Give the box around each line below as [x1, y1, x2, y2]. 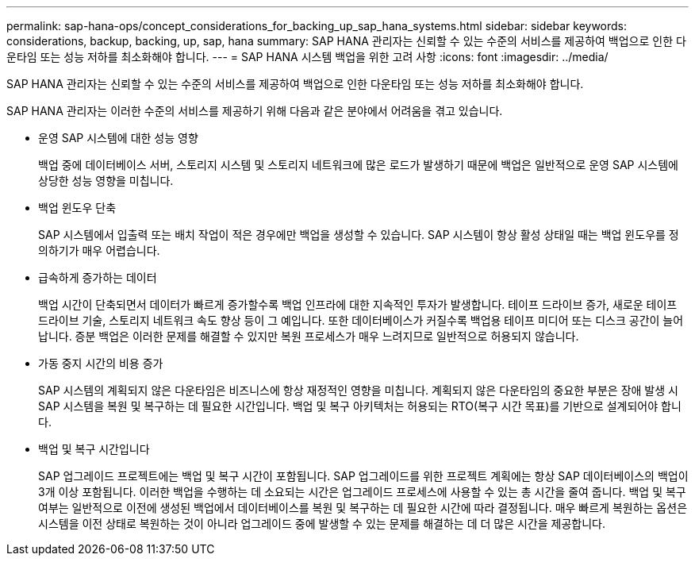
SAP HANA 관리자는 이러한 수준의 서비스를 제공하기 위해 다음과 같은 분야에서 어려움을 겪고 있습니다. [6, 104, 503, 117]
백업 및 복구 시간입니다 [38, 442, 150, 456]
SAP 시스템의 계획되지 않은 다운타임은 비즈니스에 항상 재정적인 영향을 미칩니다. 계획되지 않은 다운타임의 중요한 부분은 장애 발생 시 [38, 383, 678, 397]
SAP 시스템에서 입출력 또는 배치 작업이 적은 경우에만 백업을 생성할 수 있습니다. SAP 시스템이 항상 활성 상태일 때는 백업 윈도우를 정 [38, 228, 679, 241]
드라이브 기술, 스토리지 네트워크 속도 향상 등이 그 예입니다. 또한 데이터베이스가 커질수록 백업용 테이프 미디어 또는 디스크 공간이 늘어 [38, 314, 684, 327]
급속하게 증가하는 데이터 [38, 271, 157, 284]
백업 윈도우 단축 [38, 201, 117, 214]
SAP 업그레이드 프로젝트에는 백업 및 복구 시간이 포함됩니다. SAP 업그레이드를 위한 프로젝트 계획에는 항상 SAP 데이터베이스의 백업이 [38, 469, 689, 483]
